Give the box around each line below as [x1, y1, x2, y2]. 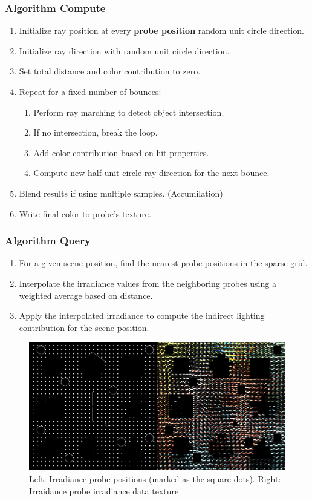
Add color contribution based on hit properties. [33, 146, 209, 159]
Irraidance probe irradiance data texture [29, 484, 179, 497]
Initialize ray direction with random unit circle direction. [19, 44, 230, 57]
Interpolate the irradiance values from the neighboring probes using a [19, 277, 276, 289]
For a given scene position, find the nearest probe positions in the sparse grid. [19, 257, 308, 269]
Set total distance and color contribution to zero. [19, 65, 201, 77]
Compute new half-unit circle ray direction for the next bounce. [33, 166, 270, 179]
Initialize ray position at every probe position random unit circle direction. [19, 24, 304, 37]
